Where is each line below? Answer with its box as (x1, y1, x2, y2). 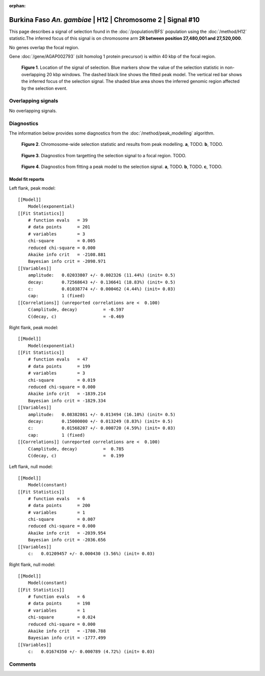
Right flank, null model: (9, 562, 56, 567)
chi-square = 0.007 (27, 516, 96, 522)
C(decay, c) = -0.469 (27, 313, 124, 319)
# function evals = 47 (27, 357, 88, 362)
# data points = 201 (27, 224, 91, 230)
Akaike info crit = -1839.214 (27, 391, 106, 396)
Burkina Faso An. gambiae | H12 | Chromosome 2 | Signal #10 (9, 15, 200, 24)
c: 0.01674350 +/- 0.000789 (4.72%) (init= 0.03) (27, 649, 155, 654)
